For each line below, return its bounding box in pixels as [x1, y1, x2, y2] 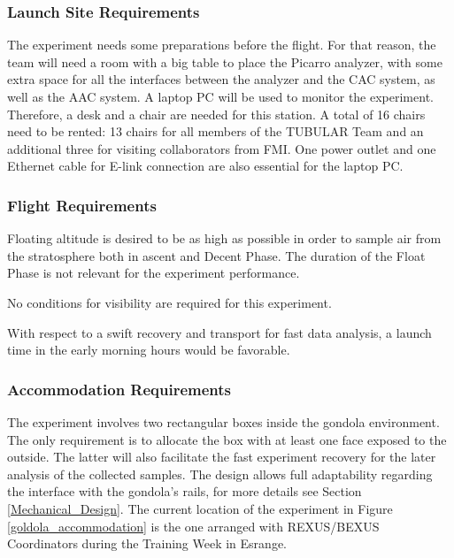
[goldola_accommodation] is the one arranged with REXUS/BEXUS [7, 516, 380, 535]
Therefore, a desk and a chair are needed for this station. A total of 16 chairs [7, 104, 426, 123]
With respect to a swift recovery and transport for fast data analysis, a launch [7, 323, 432, 341]
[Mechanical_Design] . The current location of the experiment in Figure [7, 499, 393, 517]
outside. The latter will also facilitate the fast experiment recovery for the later [7, 447, 436, 466]
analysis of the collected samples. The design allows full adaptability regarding [7, 464, 433, 483]
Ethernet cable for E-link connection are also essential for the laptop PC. [7, 157, 404, 175]
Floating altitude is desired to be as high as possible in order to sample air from [7, 229, 442, 248]
